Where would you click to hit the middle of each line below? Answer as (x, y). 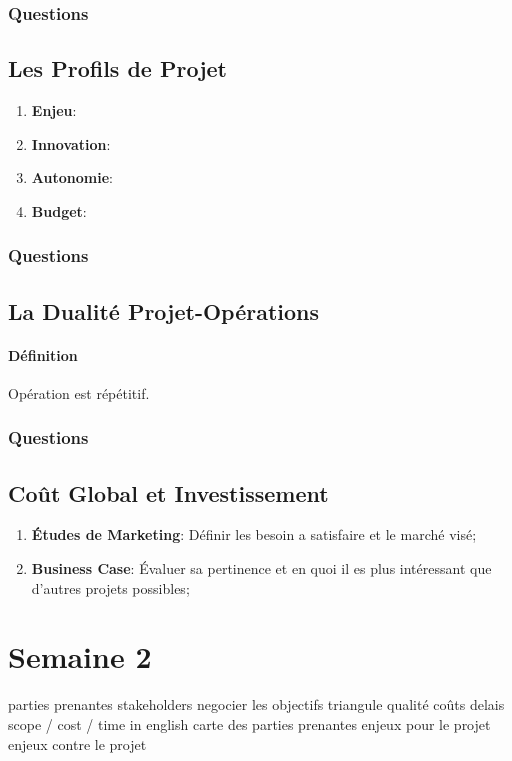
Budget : (59, 210)
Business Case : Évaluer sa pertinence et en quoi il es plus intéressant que (261, 568)
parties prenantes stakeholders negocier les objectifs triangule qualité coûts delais (256, 704)
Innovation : (71, 143)
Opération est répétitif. (79, 392)
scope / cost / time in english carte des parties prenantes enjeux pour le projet (249, 723)
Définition (43, 354)
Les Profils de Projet (117, 68)
